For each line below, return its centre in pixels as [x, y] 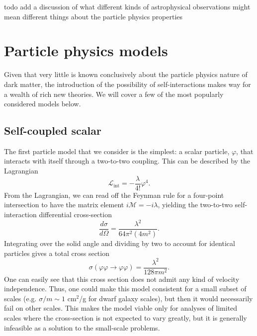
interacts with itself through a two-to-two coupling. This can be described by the [127, 161]
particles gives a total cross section [57, 253]
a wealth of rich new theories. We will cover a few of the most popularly [114, 94]
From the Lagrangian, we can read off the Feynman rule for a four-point [114, 195]
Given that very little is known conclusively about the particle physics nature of [126, 74]
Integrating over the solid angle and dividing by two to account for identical [120, 243]
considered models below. [43, 104]
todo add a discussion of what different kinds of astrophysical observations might [127, 6]
